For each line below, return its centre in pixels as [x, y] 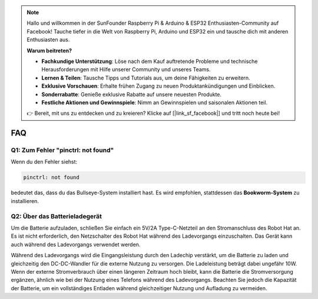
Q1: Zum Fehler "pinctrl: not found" [62, 150]
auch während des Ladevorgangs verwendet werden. [76, 244]
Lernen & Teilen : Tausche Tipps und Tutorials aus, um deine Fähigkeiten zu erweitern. [146, 78]
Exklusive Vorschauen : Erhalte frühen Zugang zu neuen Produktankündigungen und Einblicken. [158, 86]
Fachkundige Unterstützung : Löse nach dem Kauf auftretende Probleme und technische [150, 61]
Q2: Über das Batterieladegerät [57, 216]
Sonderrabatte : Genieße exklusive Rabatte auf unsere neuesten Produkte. [132, 94]
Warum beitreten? [49, 51]
